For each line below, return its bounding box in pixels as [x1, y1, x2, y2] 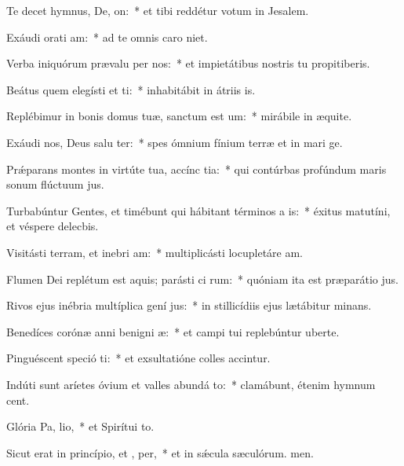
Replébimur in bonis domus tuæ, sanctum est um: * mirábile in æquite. [6, 108, 352, 124]
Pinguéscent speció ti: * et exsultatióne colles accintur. [6, 350, 271, 366]
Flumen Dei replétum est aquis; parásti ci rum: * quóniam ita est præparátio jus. [6, 270, 399, 287]
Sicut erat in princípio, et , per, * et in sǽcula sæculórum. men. [6, 444, 314, 460]
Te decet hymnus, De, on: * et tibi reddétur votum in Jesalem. [6, 2, 309, 18]
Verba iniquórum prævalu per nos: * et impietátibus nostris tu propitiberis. [6, 55, 370, 72]
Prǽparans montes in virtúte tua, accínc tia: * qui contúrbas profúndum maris [6, 160, 387, 177]
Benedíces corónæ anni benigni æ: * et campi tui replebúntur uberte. [6, 323, 340, 339]
